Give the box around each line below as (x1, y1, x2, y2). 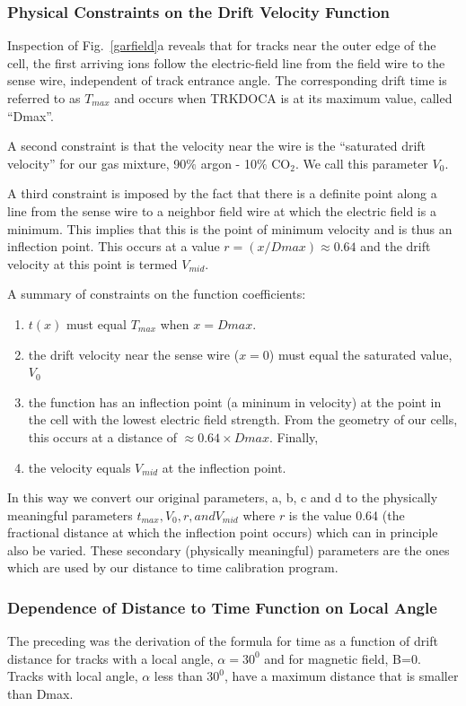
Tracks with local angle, (7, 667, 138, 685)
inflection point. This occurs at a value (7, 237, 220, 256)
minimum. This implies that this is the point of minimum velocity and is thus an (7, 219, 453, 238)
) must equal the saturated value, (268, 344, 453, 363)
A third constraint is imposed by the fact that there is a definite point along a (7, 184, 437, 203)
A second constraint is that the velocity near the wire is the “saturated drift (7, 136, 426, 155)
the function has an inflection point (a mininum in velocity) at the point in (28, 392, 442, 411)
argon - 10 (200, 153, 257, 172)
